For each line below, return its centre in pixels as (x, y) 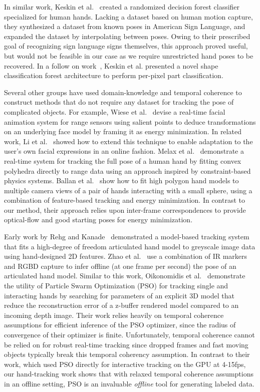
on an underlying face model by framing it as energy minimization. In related (123, 131)
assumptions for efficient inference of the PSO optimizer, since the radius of (120, 325)
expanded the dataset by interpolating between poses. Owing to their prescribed (127, 36)
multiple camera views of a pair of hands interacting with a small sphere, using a (128, 190)
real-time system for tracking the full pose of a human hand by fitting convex (123, 160)
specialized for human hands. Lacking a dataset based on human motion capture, (128, 16)
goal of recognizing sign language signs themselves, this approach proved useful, (126, 46)
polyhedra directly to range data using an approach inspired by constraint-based (127, 170)
